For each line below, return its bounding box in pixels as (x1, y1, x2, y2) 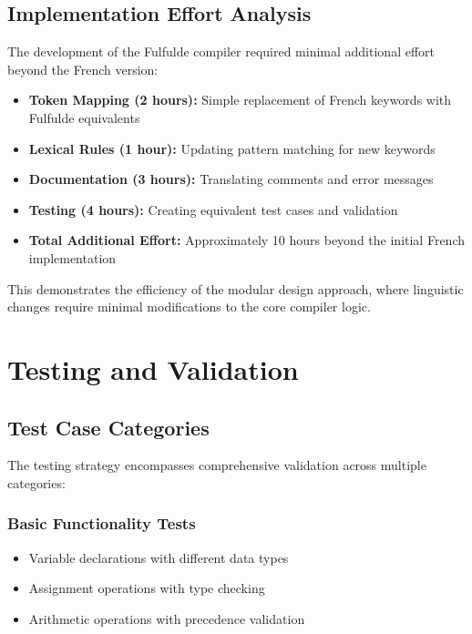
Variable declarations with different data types (28, 547, 289, 567)
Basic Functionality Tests (7, 512, 196, 535)
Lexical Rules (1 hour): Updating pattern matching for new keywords (28, 138, 436, 158)
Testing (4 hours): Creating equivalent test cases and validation (28, 199, 398, 219)
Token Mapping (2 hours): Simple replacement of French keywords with (28, 90, 452, 109)
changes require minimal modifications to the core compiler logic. (7, 297, 371, 316)
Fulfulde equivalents (28, 107, 140, 127)
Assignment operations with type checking (28, 578, 265, 598)
